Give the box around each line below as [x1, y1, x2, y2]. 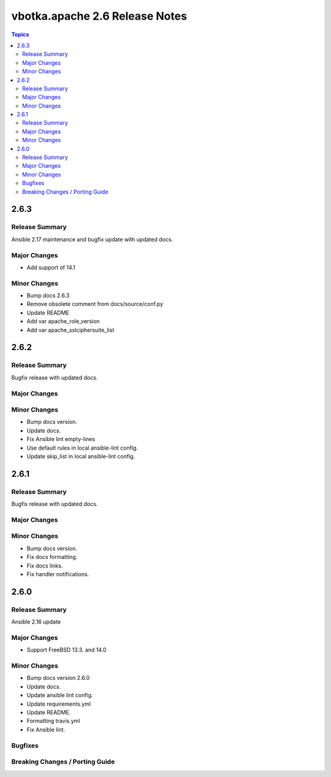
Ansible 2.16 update [11, 618, 61, 626]
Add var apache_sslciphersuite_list [26, 326, 115, 334]
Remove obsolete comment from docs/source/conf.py [26, 300, 164, 308]
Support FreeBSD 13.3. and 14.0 [26, 646, 107, 654]
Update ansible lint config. [26, 692, 93, 699]
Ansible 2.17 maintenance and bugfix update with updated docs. [11, 235, 173, 243]
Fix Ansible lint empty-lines [26, 435, 95, 443]
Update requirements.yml [26, 700, 91, 708]
